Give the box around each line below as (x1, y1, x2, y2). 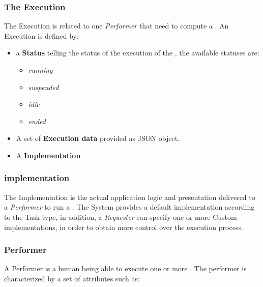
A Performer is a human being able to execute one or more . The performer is (4, 263, 247, 274)
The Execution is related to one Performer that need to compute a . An (4, 20, 229, 31)
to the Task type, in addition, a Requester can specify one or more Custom (4, 211, 237, 222)
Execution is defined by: (4, 30, 79, 41)
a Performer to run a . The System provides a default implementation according (4, 202, 255, 212)
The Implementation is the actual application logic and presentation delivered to (4, 191, 255, 202)
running (28, 65, 53, 75)
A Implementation (16, 150, 81, 160)
